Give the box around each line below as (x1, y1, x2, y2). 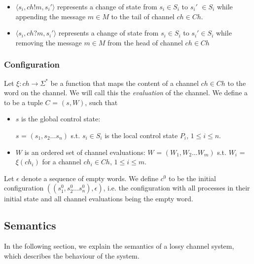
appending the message (15, 11, 86, 21)
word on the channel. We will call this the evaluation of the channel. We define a (4, 87, 248, 98)
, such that (85, 97, 118, 107)
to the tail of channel (111, 11, 175, 21)
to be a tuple (4, 97, 43, 107)
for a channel (42, 156, 81, 167)
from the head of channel (108, 37, 183, 47)
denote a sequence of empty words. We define (21, 173, 158, 183)
